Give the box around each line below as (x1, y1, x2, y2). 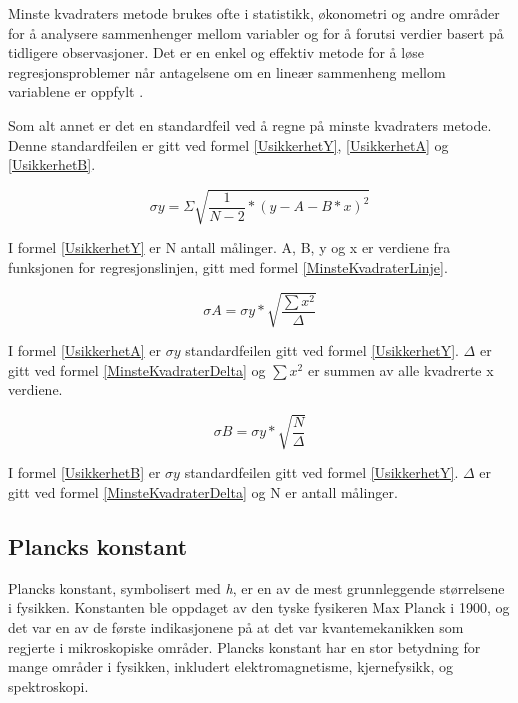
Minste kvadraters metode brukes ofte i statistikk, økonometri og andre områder (8, 3, 500, 23)
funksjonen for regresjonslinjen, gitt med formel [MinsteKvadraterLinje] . (8, 256, 448, 277)
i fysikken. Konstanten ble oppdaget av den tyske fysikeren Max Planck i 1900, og (8, 597, 510, 618)
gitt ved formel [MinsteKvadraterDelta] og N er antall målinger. (8, 481, 398, 502)
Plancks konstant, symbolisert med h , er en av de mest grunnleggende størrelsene (8, 577, 505, 598)
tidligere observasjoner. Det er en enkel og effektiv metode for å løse (8, 42, 424, 63)
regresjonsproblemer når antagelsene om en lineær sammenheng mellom (8, 61, 446, 82)
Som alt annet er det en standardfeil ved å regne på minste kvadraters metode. (8, 114, 492, 135)
